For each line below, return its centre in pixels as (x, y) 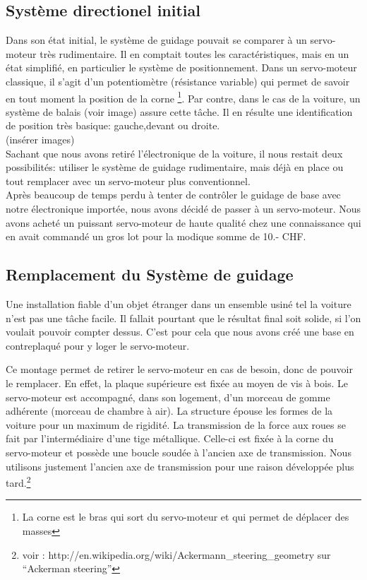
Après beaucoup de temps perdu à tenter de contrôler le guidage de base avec (173, 195)
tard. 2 (18, 481)
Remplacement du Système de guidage (150, 274)
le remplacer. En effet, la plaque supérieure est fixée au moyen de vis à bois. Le (177, 383)
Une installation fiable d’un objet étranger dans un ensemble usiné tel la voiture (179, 303)
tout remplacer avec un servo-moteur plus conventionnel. (128, 180)
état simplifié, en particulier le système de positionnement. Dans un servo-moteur (181, 67)
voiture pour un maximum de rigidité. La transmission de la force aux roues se (176, 424)
